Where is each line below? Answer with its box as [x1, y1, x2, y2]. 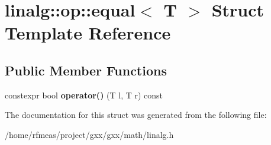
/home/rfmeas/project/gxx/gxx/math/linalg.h [5, 128, 174, 140]
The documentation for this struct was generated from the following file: [5, 108, 267, 121]
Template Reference [5, 21, 171, 45]
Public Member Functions [5, 61, 167, 79]
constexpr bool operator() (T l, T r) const [5, 88, 163, 101]
